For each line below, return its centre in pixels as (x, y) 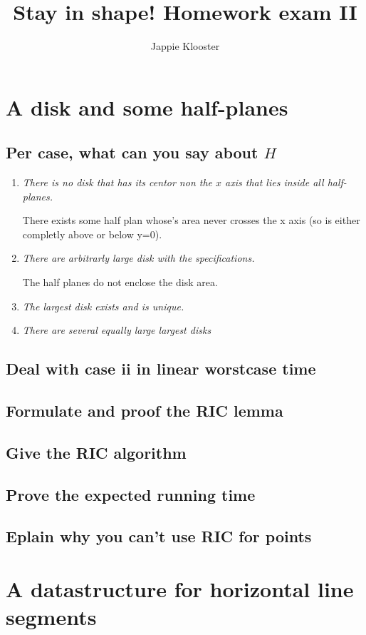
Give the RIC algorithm (96, 452)
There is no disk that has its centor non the (117, 182)
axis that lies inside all (274, 182)
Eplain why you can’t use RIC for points (159, 536)
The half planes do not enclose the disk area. (120, 282)
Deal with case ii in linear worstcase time (161, 369)
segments (51, 617)
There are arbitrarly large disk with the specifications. (138, 258)
